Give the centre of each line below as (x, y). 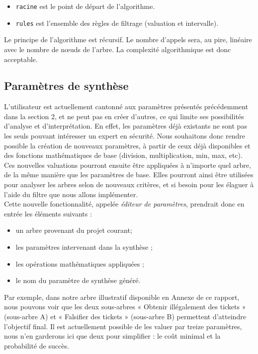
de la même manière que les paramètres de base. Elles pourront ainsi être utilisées (129, 175)
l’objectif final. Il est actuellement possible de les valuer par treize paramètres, (123, 326)
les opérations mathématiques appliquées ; (80, 263)
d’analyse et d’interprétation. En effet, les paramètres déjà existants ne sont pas (126, 126)
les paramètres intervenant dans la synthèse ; (84, 247)
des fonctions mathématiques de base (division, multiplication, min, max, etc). (123, 155)
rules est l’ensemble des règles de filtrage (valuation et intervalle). (117, 23)
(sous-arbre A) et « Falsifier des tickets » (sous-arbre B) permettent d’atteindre (125, 316)
